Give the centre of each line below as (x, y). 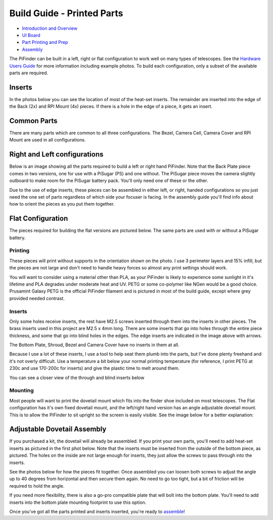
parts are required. (29, 73)
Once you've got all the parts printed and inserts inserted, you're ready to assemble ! (97, 511)
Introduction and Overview (50, 28)
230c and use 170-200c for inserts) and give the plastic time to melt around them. (95, 368)
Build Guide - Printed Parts (66, 13)
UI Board (31, 35)
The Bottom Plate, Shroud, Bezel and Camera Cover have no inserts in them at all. (94, 345)
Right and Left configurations (56, 154)
